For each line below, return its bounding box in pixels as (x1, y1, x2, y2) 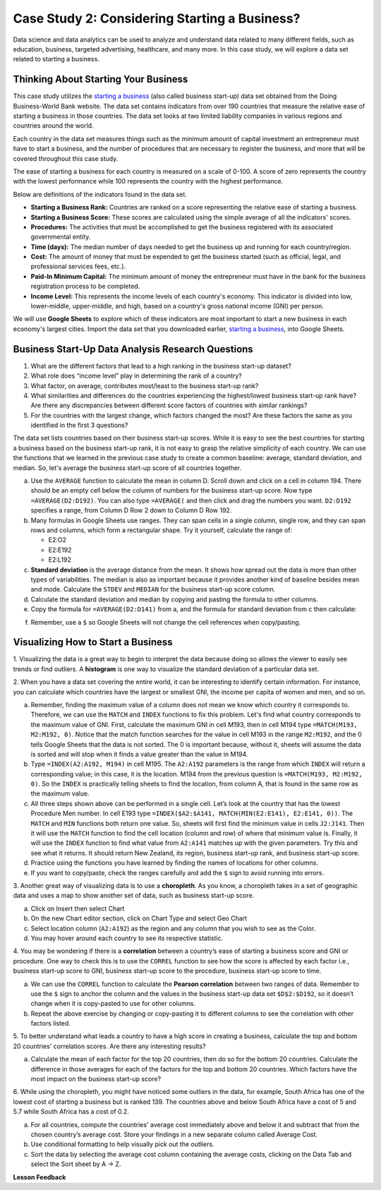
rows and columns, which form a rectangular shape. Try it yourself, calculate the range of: (30, 526, 293, 534)
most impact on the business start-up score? (30, 1075, 162, 1083)
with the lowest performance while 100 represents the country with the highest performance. (13, 177, 284, 186)
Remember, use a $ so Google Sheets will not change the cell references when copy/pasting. (30, 618, 301, 626)
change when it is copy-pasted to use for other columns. (30, 999, 195, 1008)
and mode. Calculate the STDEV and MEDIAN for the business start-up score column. (30, 585, 276, 594)
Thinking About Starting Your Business (13, 73, 188, 85)
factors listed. (30, 1019, 71, 1028)
